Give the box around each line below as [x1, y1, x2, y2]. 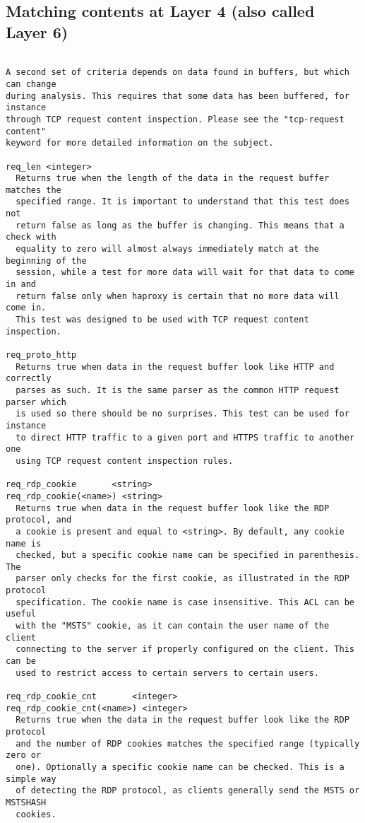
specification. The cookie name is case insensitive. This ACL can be [16, 597, 354, 607]
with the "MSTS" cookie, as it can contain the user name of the [16, 621, 330, 631]
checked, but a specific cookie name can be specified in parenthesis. [16, 550, 360, 561]
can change [6, 78, 56, 89]
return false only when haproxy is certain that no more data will [16, 291, 340, 301]
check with [6, 232, 56, 243]
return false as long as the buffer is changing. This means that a [16, 220, 345, 230]
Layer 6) [6, 21, 68, 42]
